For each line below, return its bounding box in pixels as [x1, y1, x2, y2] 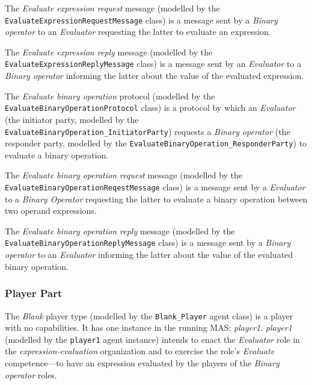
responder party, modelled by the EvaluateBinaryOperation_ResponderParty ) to [5, 137, 307, 149]
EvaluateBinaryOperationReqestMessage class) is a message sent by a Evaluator [5, 181, 305, 193]
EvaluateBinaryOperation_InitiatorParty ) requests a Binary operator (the [5, 125, 290, 137]
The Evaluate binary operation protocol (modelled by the [5, 89, 215, 102]
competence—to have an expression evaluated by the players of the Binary [5, 357, 280, 369]
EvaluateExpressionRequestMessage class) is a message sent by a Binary [5, 13, 278, 26]
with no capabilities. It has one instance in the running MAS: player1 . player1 [5, 321, 292, 334]
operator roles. [5, 368, 57, 381]
